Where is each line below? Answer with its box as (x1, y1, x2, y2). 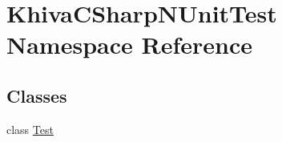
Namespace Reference (6, 28, 252, 61)
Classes (6, 83, 67, 108)
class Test (6, 120, 54, 137)
